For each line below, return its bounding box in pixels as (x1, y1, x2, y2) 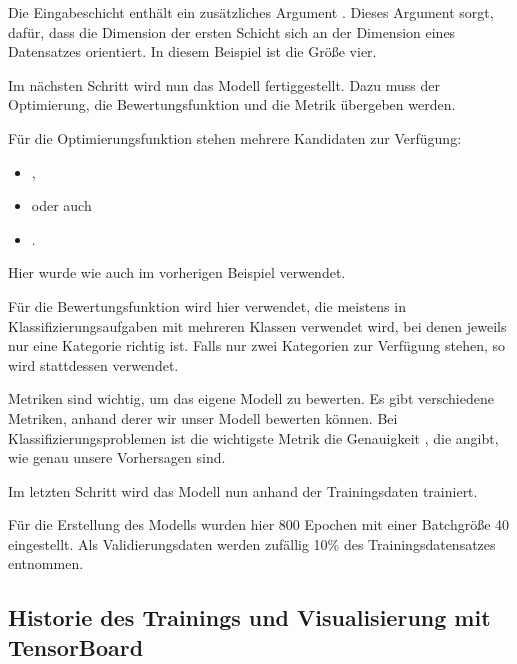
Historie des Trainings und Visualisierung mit (8, 602, 491, 633)
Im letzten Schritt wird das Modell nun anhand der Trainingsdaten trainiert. (8, 480, 478, 501)
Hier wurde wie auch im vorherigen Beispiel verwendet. (8, 262, 346, 283)
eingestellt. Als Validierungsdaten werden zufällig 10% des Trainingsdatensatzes (8, 533, 496, 554)
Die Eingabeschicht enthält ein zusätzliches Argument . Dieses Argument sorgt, (8, 2, 494, 22)
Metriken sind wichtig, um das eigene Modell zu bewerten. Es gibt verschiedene (8, 388, 494, 409)
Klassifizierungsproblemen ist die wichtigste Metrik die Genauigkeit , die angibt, (8, 427, 499, 448)
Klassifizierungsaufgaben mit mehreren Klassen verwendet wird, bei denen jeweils (8, 315, 507, 336)
